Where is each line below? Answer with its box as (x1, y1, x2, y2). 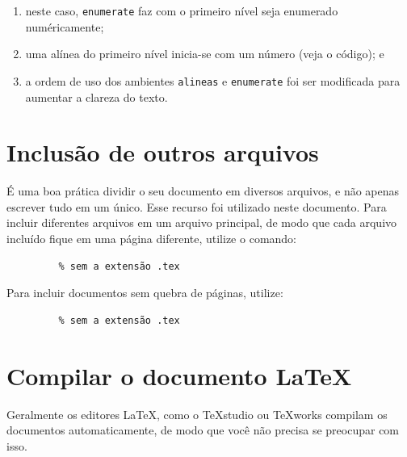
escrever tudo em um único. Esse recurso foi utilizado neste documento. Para (6, 198, 387, 215)
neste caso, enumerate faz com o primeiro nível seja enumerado (25, 2, 338, 19)
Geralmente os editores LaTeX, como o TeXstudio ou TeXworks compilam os (6, 405, 388, 422)
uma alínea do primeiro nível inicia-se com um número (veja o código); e (25, 45, 384, 62)
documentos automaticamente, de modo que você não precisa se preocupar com (6, 421, 400, 438)
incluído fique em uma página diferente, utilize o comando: (6, 230, 297, 246)
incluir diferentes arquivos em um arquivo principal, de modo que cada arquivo (6, 214, 397, 231)
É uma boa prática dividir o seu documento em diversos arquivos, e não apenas (6, 182, 400, 199)
